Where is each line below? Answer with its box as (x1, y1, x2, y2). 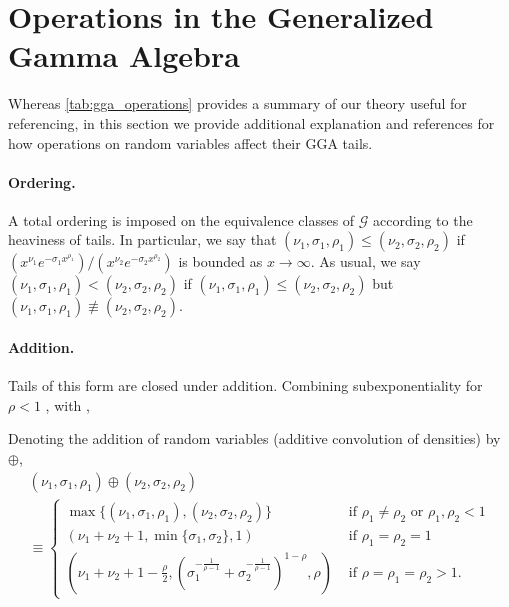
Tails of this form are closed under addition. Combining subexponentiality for (8, 375, 483, 396)
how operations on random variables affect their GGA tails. (8, 132, 373, 153)
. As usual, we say (310, 251, 421, 272)
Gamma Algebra (8, 35, 240, 76)
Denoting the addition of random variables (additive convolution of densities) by (8, 428, 501, 449)
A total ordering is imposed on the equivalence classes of (8, 209, 355, 230)
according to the (373, 209, 473, 230)
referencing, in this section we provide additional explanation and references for (8, 112, 495, 133)
